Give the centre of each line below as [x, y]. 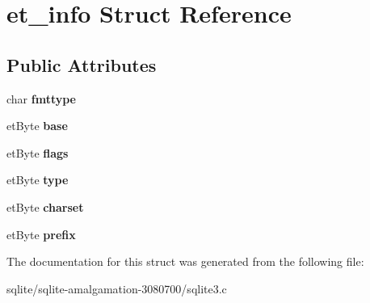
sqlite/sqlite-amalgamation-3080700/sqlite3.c [117, 288]
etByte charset [45, 206]
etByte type [38, 180]
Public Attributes [82, 64]
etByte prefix [41, 234]
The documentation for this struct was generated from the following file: [185, 261]
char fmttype [41, 98]
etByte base [37, 126]
